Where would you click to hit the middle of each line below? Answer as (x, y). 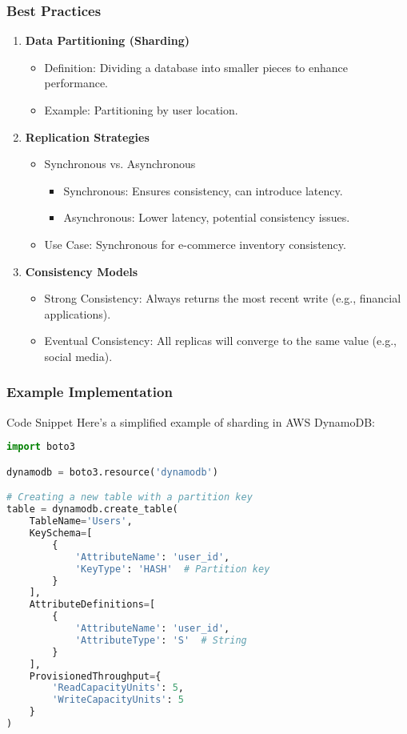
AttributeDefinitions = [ (92, 605)
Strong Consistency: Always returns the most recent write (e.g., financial (223, 298)
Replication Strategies (87, 136)
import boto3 (41, 447)
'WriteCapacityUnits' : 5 (118, 700)
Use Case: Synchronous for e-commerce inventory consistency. (195, 244)
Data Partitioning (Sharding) (107, 40)
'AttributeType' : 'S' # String (161, 640)
